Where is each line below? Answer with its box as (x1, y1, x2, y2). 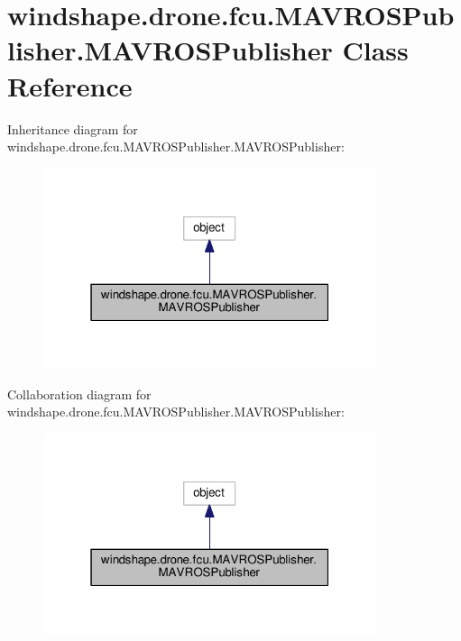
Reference (7, 67, 133, 104)
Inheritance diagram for (7, 119, 138, 138)
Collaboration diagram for (7, 384, 152, 403)
